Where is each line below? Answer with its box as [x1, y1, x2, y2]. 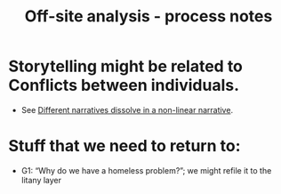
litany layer [20, 174, 62, 185]
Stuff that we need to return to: [8, 136, 241, 157]
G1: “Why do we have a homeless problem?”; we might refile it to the [20, 165, 272, 175]
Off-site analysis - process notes [24, 6, 273, 27]
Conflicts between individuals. [8, 76, 240, 95]
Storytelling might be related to [8, 56, 244, 77]
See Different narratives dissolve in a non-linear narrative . [20, 104, 233, 115]
